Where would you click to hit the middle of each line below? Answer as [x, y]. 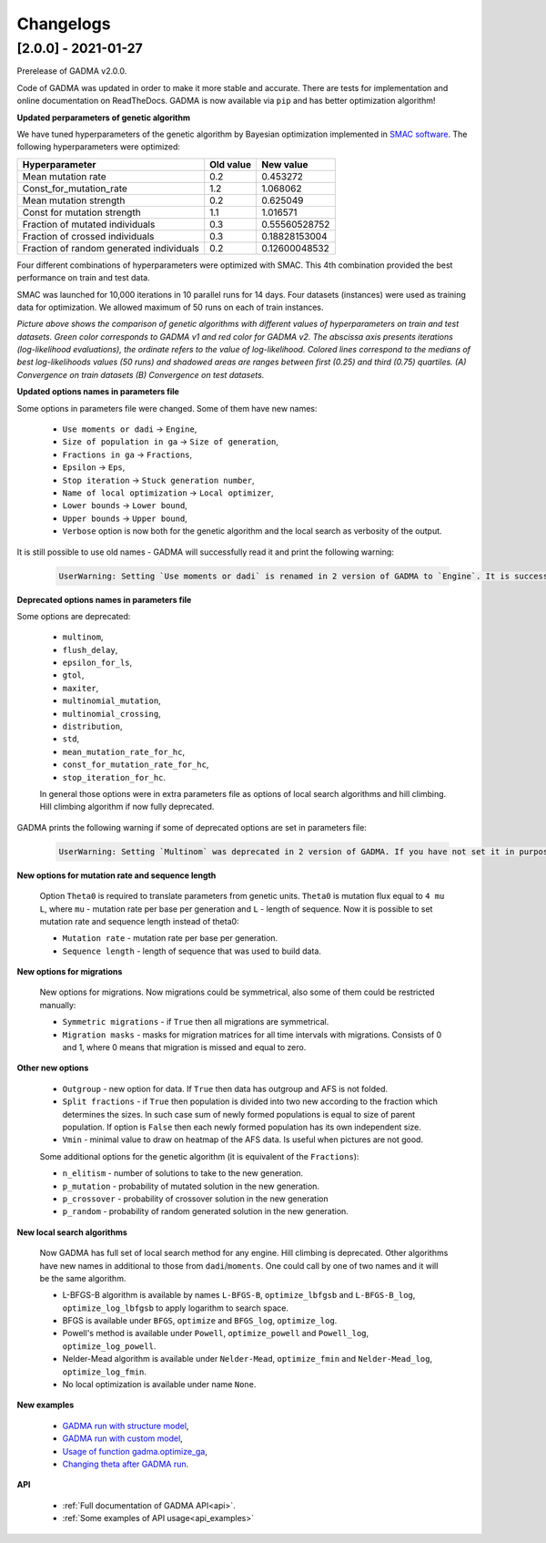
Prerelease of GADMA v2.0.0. [72, 71]
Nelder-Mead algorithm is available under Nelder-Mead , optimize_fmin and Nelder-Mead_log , [247, 1359]
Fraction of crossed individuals [88, 236]
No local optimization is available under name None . [159, 1385]
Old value [231, 164]
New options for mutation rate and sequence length [116, 875]
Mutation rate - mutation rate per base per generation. [170, 938]
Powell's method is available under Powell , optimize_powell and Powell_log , [216, 1334]
